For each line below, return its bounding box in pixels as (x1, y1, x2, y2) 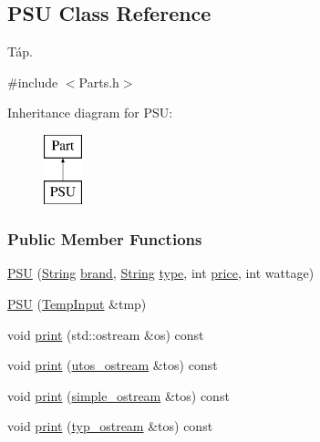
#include (7, 72, 58, 91)
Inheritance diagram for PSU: (7, 103, 173, 122)
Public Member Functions (7, 228, 202, 251)
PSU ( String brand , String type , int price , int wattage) (7, 263, 315, 283)
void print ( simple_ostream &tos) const (7, 385, 230, 405)
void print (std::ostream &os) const (7, 324, 204, 344)
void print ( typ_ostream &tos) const (7, 416, 213, 436)
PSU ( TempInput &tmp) (7, 293, 147, 313)
